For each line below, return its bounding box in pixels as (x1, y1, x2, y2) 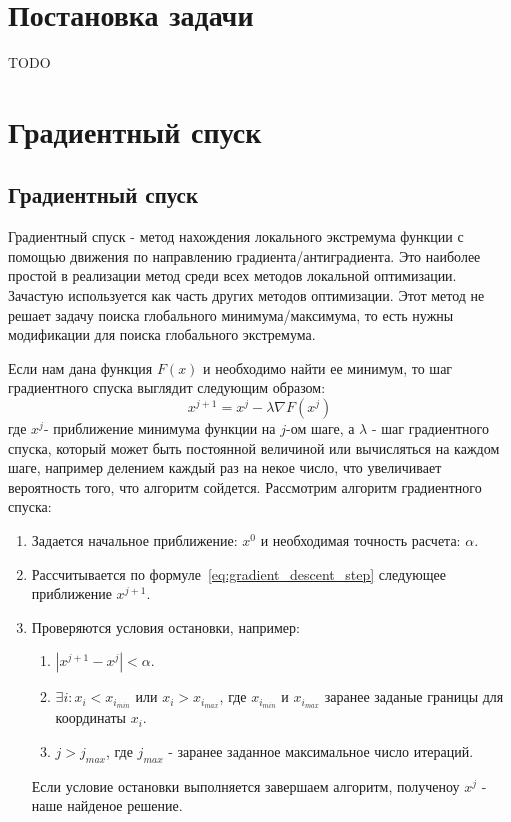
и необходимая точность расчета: (260, 530, 461, 551)
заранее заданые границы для (324, 686, 504, 707)
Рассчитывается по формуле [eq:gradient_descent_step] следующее (31, 563, 446, 584)
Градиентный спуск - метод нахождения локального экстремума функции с (8, 226, 464, 247)
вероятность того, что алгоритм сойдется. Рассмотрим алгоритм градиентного (8, 476, 482, 497)
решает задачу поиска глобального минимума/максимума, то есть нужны (8, 304, 454, 325)
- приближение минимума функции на (43, 418, 276, 439)
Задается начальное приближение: (31, 530, 238, 551)
